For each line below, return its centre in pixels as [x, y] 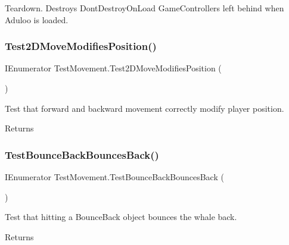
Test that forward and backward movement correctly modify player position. [144, 108]
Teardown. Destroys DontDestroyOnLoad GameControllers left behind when [144, 8]
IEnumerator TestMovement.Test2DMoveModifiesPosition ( [113, 68]
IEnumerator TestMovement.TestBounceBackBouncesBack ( [114, 177]
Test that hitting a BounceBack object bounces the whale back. [121, 217]
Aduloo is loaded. [37, 19]
